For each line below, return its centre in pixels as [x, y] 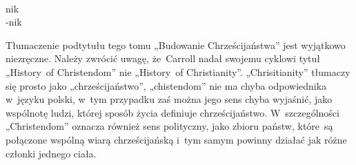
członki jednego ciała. [51, 153]
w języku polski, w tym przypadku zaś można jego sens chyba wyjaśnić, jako [169, 99]
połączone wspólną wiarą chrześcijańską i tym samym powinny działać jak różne [176, 139]
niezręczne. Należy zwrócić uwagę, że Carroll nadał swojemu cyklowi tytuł [163, 58]
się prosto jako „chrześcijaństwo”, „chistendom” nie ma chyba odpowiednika [166, 85]
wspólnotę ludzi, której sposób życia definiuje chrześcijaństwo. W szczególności [172, 112]
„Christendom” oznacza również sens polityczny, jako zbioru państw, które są [169, 126]
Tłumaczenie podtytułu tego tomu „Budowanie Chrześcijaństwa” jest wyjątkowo [176, 45]
